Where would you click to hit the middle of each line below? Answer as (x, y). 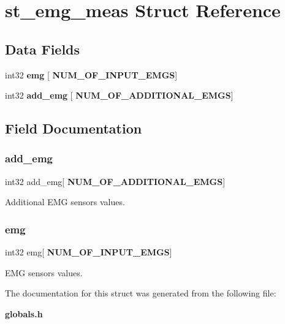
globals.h (24, 313)
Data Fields (43, 49)
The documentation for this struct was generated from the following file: (141, 293)
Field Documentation (74, 128)
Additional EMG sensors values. (65, 202)
